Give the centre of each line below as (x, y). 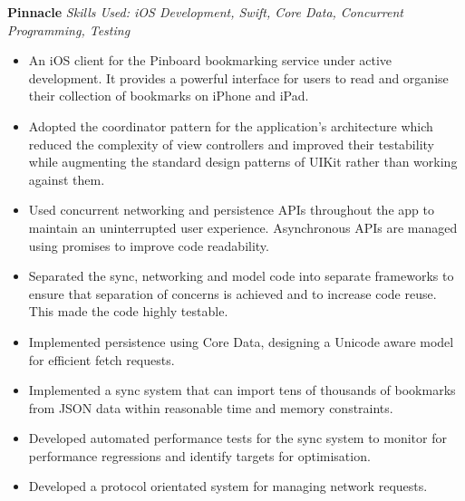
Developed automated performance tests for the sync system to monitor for (237, 438)
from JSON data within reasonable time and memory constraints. (211, 407)
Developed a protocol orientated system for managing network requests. (228, 486)
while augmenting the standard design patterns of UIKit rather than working (243, 162)
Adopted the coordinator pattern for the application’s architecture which (231, 125)
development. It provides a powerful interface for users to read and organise (238, 77)
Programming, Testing (69, 29)
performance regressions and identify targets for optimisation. (199, 455)
